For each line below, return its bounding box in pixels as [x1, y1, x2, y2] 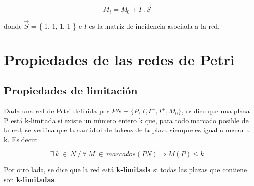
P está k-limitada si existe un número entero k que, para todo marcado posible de [4, 115, 249, 125]
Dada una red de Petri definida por [4, 106, 109, 116]
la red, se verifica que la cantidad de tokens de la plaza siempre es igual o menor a [4, 125, 250, 135]
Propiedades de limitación [4, 83, 138, 98]
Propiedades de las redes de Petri [4, 49, 235, 69]
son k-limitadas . [4, 174, 56, 185]
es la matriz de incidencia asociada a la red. [89, 20, 220, 31]
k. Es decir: [4, 134, 38, 144]
